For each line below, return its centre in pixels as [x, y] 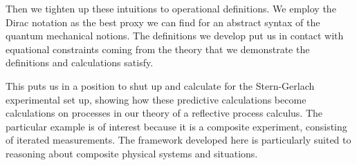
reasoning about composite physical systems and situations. [132, 153]
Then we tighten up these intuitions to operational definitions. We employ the [171, 8]
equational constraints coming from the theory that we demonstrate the [158, 49]
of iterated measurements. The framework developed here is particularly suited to [178, 140]
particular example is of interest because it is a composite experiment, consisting [176, 126]
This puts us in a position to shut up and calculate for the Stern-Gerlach [160, 85]
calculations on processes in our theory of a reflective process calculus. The [164, 113]
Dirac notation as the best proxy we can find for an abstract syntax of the [163, 22]
